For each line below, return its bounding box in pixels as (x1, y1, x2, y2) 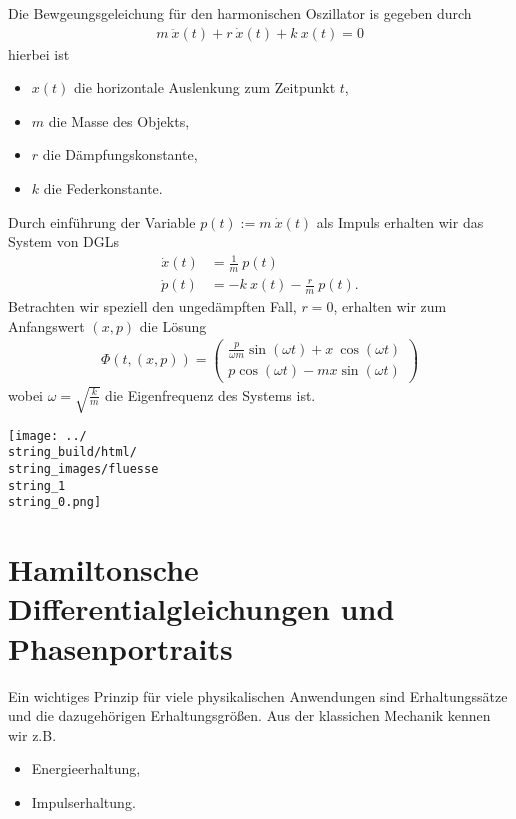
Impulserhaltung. (31, 791, 136, 812)
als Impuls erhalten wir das (316, 211, 484, 232)
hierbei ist (8, 43, 70, 64)
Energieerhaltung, (31, 758, 141, 779)
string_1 (8, 478, 66, 493)
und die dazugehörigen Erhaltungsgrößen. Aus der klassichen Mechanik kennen (8, 705, 491, 726)
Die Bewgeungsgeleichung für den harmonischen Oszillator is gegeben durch (8, 3, 472, 23)
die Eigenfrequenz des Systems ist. (105, 384, 316, 405)
